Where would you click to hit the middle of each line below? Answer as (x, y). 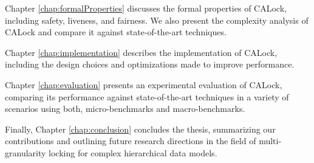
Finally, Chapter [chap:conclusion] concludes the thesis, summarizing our (140, 129)
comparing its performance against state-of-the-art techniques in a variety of (147, 96)
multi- (270, 141)
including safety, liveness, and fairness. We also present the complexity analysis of (157, 20)
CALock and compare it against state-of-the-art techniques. (116, 32)
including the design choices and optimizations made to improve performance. (150, 64)
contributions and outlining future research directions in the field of (131, 141)
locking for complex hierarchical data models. (133, 152)
